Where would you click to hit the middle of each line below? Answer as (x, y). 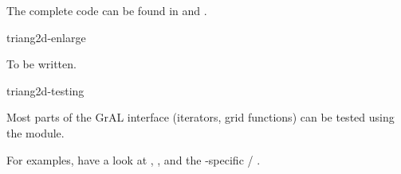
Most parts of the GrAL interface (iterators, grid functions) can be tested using (200, 117)
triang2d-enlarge (46, 37)
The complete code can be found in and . (107, 10)
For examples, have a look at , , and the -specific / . (134, 159)
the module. (35, 132)
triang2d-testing (45, 90)
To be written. (41, 64)
